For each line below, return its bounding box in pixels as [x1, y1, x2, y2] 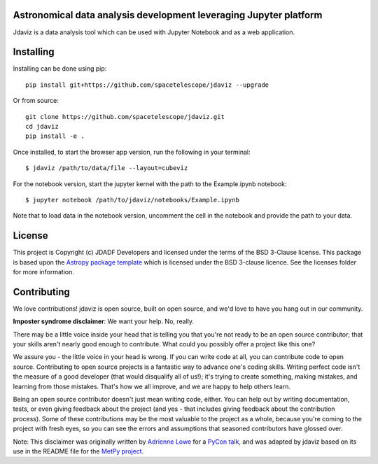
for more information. [13, 268, 75, 276]
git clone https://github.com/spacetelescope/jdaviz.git [25, 113, 225, 120]
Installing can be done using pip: [13, 64, 107, 73]
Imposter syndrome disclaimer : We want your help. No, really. [13, 317, 195, 325]
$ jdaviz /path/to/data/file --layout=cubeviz [25, 164, 188, 172]
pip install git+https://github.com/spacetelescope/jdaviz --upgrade [25, 80, 269, 89]
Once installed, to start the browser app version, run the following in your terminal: [13, 148, 251, 156]
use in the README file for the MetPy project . [13, 447, 144, 455]
